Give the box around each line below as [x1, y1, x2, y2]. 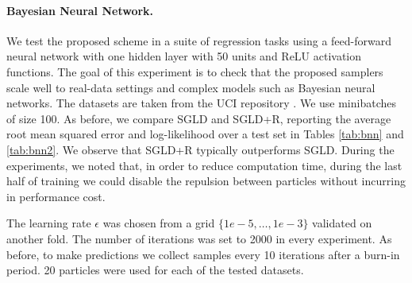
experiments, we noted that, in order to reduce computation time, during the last [6, 157, 402, 173]
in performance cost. [6, 188, 106, 204]
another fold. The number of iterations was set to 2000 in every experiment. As [6, 230, 392, 246]
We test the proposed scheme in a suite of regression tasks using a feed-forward [6, 32, 392, 48]
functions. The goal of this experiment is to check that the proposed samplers [6, 63, 383, 79]
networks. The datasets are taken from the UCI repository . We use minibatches [6, 95, 396, 111]
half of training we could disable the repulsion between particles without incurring [6, 173, 406, 189]
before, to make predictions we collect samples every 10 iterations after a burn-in [6, 246, 400, 262]
